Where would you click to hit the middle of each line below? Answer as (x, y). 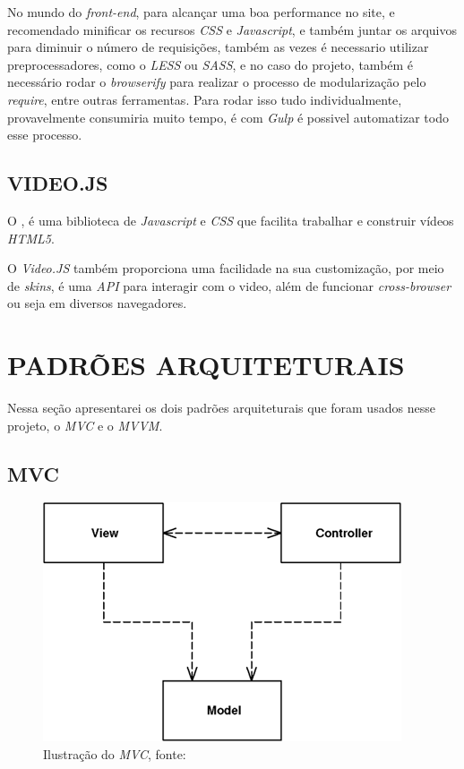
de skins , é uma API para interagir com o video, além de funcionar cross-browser (229, 285)
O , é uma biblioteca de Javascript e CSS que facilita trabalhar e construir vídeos (231, 220)
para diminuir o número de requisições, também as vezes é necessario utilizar (218, 47)
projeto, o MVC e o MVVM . (85, 425)
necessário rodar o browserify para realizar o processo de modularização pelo (217, 82)
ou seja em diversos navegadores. (97, 303)
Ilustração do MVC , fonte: (115, 754)
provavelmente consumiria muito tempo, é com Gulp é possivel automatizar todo (228, 117)
